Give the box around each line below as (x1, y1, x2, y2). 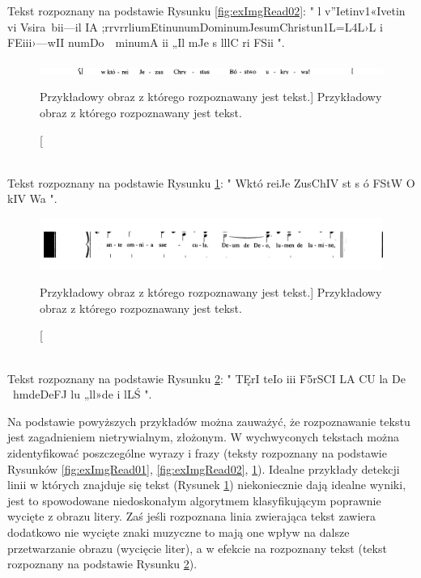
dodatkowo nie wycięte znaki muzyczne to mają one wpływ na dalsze (7, 524, 350, 541)
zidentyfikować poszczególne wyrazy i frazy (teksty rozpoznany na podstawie (7, 445, 387, 462)
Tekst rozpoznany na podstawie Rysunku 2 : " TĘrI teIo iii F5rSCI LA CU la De (7, 369, 406, 386)
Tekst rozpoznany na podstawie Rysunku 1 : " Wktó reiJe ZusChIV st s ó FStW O (7, 174, 415, 191)
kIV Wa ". (7, 190, 57, 207)
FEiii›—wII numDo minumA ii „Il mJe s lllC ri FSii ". (7, 34, 285, 51)
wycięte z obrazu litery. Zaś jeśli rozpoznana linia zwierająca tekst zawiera (7, 508, 376, 525)
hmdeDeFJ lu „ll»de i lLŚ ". (12, 386, 152, 403)
